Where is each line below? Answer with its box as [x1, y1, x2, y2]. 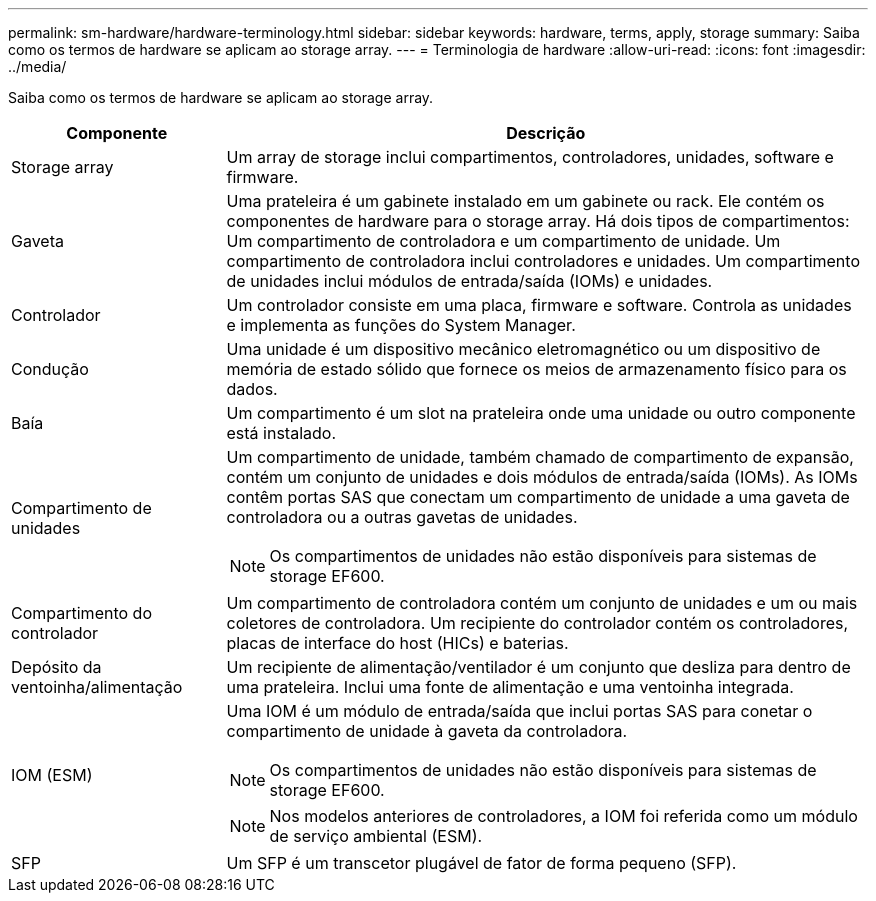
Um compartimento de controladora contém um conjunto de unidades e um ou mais [226, 593, 858, 613]
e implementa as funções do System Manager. [226, 315, 576, 335]
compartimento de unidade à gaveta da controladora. [226, 721, 628, 741]
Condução [11, 359, 89, 379]
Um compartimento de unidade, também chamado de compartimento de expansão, [226, 447, 854, 467]
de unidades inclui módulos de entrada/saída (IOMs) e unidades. [226, 271, 713, 291]
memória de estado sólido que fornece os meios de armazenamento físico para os [226, 359, 847, 379]
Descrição [506, 123, 586, 143]
